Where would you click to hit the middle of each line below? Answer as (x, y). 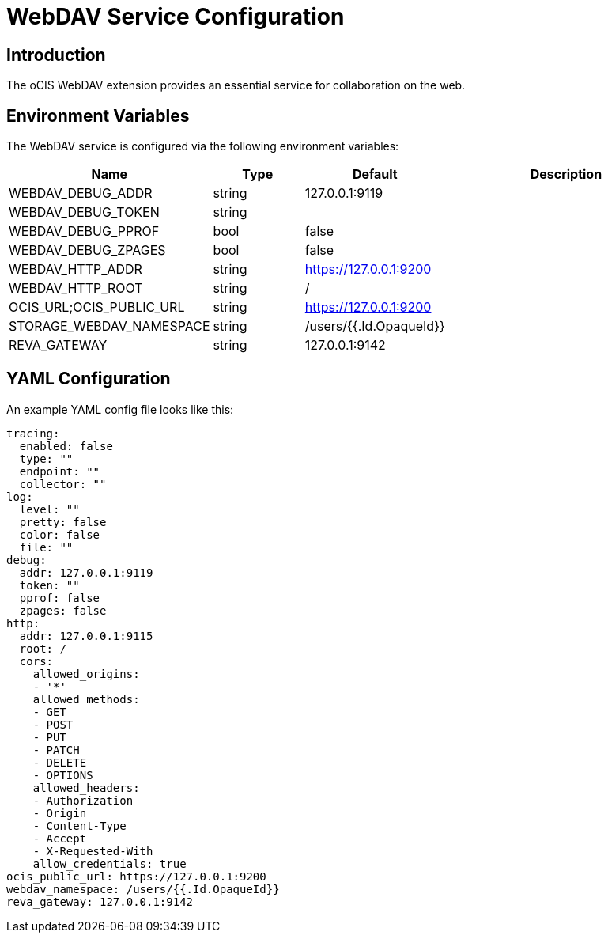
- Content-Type (79, 825)
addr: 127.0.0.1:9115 (86, 636)
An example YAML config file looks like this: (120, 409)
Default (375, 174)
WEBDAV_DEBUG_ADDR (81, 193)
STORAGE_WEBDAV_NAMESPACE (110, 326)
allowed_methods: (86, 699)
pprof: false (60, 598)
